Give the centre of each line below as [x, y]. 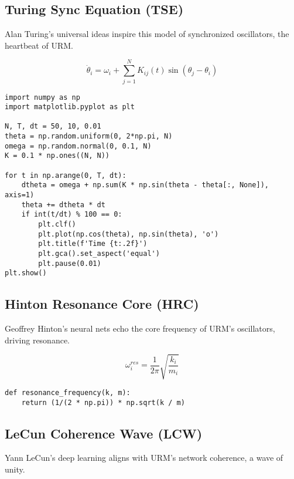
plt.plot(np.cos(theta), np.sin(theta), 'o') [129, 234]
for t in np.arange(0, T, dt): [66, 175]
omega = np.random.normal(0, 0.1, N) [78, 146]
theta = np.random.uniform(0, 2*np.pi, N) [89, 136]
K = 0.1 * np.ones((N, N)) [57, 156]
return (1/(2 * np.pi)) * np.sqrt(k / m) [103, 402]
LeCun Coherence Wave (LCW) [104, 433]
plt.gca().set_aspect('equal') [99, 254]
